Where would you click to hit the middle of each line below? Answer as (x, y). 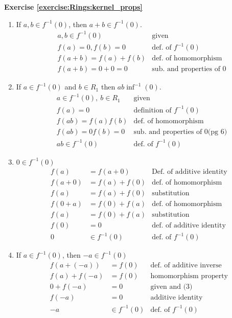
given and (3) (171, 287)
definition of (153, 110)
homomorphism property (189, 276)
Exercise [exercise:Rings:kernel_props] (73, 7)
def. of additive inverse (186, 265)
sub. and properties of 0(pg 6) (180, 132)
